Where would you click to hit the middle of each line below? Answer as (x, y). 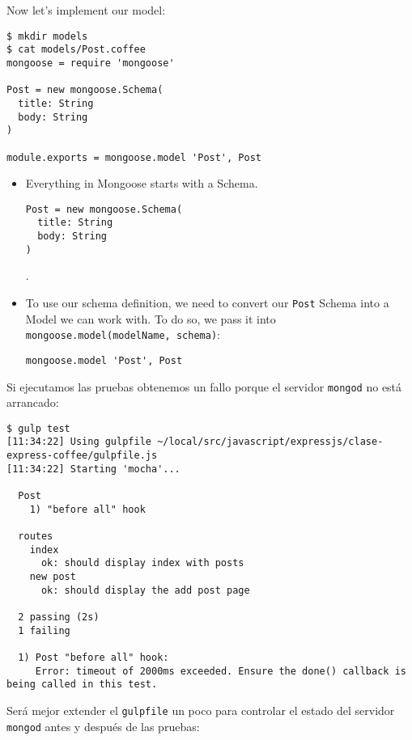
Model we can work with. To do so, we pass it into (151, 318)
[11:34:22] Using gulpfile (79, 442)
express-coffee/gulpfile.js (82, 456)
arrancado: (33, 402)
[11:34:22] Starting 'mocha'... (93, 469)
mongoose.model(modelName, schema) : (123, 334)
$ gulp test (38, 428)
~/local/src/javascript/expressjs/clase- (270, 442)
